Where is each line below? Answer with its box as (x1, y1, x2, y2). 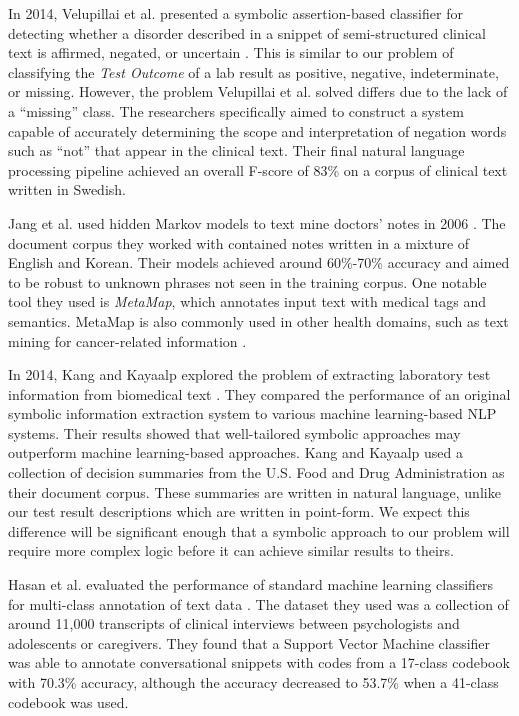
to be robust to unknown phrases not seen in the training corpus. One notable (8, 271, 487, 292)
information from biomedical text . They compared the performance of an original (8, 383, 511, 404)
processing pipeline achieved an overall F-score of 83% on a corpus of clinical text (8, 159, 508, 180)
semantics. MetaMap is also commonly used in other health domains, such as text (8, 310, 509, 331)
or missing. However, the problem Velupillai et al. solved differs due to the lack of (8, 81, 508, 102)
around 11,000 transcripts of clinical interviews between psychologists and (8, 613, 460, 634)
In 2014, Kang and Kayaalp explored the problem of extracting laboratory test (8, 364, 491, 385)
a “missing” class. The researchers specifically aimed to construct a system (8, 100, 464, 121)
